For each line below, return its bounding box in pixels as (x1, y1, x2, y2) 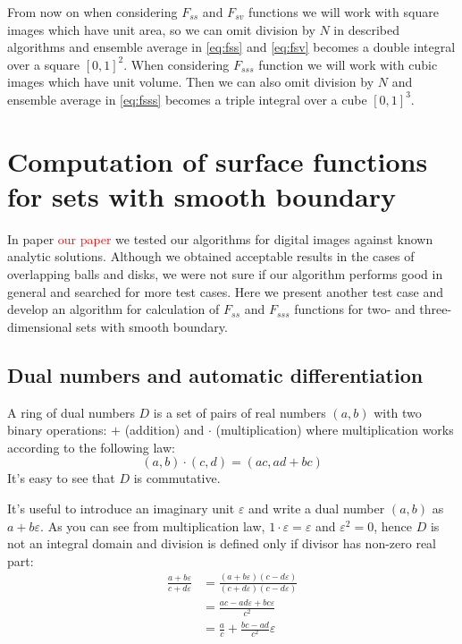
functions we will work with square (248, 3, 439, 21)
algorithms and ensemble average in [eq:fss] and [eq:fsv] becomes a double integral (7, 38, 456, 56)
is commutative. (133, 469, 221, 487)
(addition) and (124, 420, 205, 439)
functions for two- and (294, 300, 416, 318)
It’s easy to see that (7, 469, 115, 487)
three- (419, 300, 452, 318)
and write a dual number (248, 499, 385, 518)
